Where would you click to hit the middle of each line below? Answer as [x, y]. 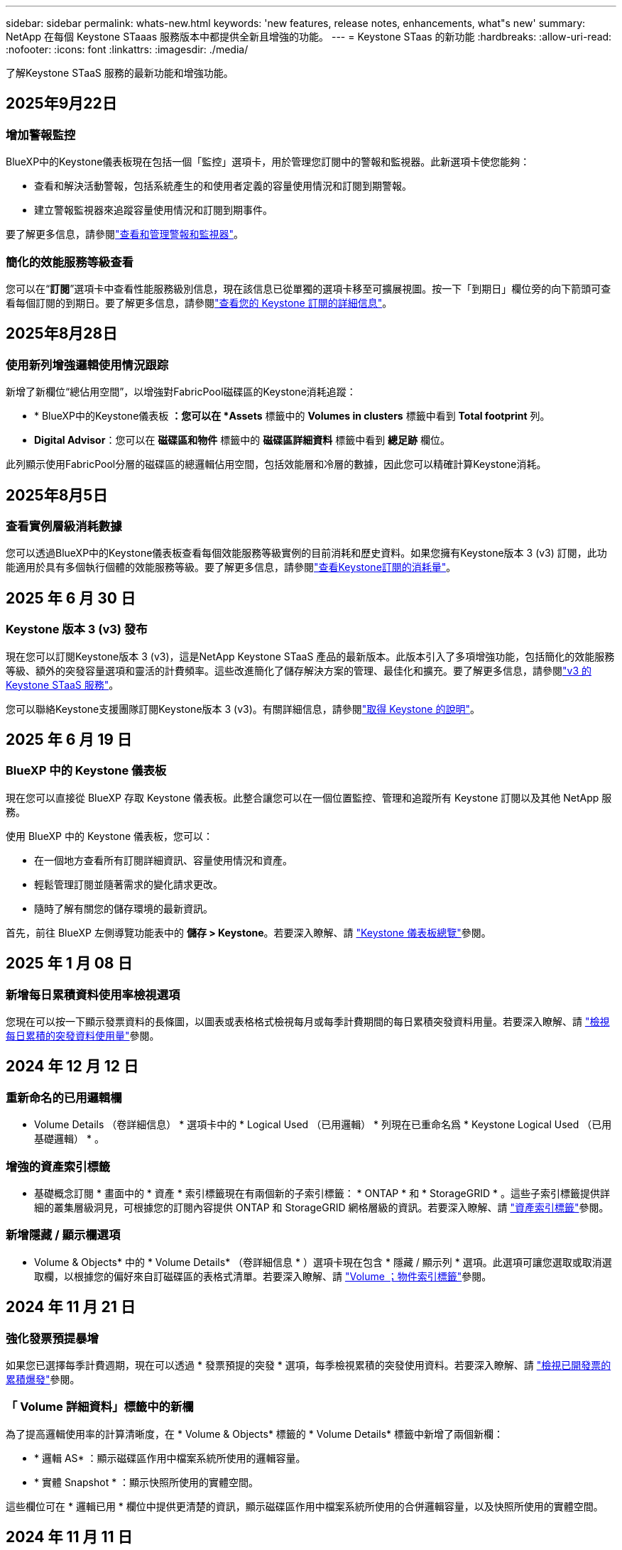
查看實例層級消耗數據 [64, 526]
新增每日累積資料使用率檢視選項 [93, 994]
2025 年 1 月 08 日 [69, 964]
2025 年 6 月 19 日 [69, 740]
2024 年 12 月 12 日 [72, 1066]
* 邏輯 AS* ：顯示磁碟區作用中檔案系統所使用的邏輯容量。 [170, 1458]
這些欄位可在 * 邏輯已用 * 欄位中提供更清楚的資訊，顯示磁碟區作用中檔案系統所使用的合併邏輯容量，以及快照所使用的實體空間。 [305, 1506]
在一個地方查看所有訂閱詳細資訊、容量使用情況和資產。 [163, 860]
